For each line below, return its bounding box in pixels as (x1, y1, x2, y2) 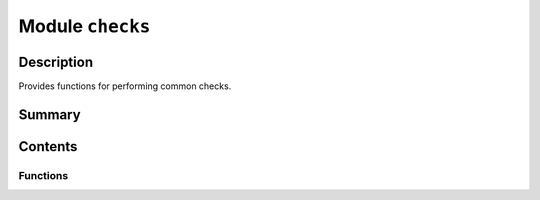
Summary (18, 106, 81, 123)
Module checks (18, 15, 151, 37)
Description (18, 53, 94, 70)
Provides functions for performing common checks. (18, 80, 232, 92)
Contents (18, 138, 78, 155)
